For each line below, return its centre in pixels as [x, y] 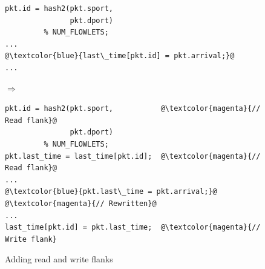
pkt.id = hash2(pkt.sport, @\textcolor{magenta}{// [133, 109]
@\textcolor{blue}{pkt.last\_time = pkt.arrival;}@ [111, 192]
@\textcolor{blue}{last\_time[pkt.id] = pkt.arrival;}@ [120, 56]
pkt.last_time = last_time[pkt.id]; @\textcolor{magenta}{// [133, 156]
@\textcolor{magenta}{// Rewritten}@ [81, 203]
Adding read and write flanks [59, 259]
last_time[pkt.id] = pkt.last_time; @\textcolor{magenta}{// [133, 227]
